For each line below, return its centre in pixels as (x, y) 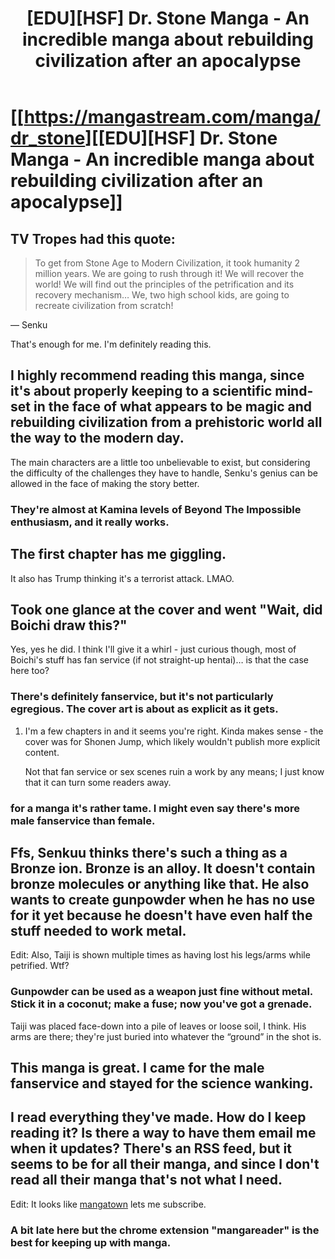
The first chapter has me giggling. (118, 554)
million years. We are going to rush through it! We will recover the (169, 273)
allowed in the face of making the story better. (105, 483)
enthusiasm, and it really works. (90, 522)
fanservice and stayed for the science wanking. (162, 1083)
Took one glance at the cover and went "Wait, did (166, 609)
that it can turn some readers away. (98, 782)
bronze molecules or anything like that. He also (160, 883)
